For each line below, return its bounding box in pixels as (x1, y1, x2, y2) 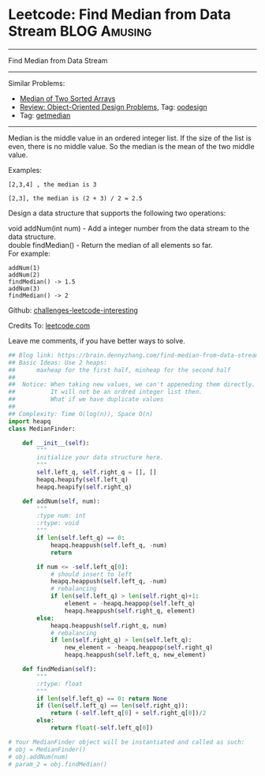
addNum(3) (8, 284, 41, 293)
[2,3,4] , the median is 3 (8, 180, 97, 189)
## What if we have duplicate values (8, 395, 164, 403)
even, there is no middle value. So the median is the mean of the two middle (8, 141, 255, 151)
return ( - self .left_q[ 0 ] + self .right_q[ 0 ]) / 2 (50, 709, 207, 718)
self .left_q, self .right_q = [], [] (36, 468, 157, 477)
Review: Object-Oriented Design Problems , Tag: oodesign (19, 102, 207, 111)
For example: (8, 249, 51, 258)
